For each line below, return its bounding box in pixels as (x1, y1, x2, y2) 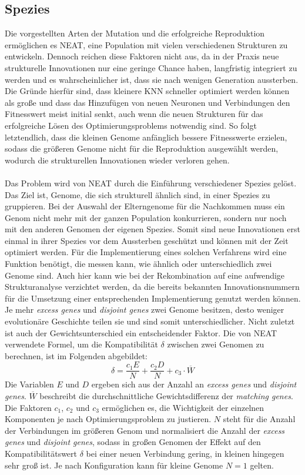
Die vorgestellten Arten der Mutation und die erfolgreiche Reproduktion (5, 27, 265, 39)
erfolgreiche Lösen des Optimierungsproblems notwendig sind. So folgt (5, 119, 257, 131)
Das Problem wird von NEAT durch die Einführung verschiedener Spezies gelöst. (5, 176, 297, 189)
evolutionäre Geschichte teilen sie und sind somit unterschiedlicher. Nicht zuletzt (5, 315, 295, 327)
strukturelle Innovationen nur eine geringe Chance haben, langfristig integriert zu (5, 61, 297, 73)
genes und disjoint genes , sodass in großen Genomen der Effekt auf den (5, 436, 261, 448)
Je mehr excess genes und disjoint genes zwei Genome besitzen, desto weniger (5, 303, 284, 316)
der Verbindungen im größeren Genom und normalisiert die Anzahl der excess (5, 424, 285, 436)
